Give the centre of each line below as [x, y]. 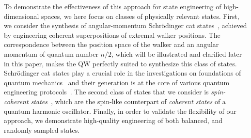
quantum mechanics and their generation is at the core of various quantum [117, 82]
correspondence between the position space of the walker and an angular [111, 44]
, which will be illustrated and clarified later [177, 54]
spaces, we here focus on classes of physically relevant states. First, [140, 16]
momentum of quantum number [51, 54]
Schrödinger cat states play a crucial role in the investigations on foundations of [123, 73]
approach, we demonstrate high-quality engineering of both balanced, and [113, 120]
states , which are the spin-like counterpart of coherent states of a [128, 101]
